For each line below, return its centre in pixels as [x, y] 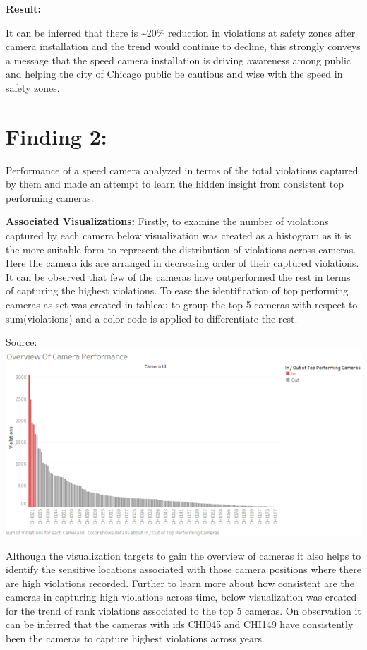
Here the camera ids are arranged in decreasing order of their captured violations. [182, 263]
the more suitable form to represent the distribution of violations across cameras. [181, 249]
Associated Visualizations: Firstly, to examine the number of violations [167, 221]
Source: [22, 342]
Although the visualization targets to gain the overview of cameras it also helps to [183, 555]
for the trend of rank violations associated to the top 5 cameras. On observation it [183, 610]
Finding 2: [56, 136]
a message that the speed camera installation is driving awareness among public [179, 60]
